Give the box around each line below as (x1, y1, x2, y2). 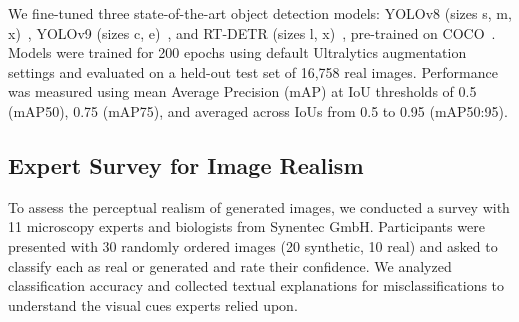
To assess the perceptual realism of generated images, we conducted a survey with (8, 196, 510, 217)
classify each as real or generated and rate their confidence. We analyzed (8, 255, 452, 276)
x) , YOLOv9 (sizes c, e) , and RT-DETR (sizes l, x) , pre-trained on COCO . (8, 22, 496, 43)
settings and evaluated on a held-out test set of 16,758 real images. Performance (8, 61, 498, 82)
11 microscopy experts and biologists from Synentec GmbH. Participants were (8, 216, 485, 237)
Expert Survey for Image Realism (8, 149, 364, 180)
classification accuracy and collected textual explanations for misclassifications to (8, 275, 505, 296)
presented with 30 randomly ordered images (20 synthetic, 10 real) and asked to (8, 235, 498, 256)
